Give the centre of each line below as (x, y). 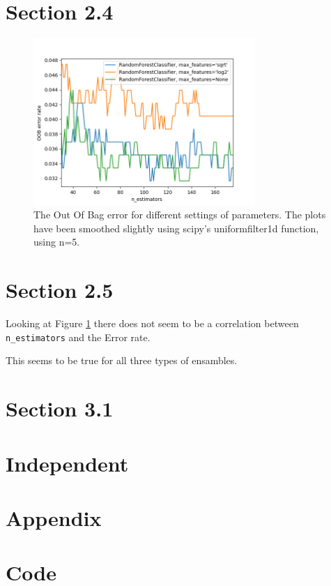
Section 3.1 (60, 408)
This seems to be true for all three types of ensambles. (122, 360)
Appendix (54, 517)
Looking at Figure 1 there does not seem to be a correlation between (152, 323)
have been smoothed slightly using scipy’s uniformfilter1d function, (176, 228)
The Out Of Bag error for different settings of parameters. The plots (180, 215)
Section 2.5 (60, 290)
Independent (67, 463)
